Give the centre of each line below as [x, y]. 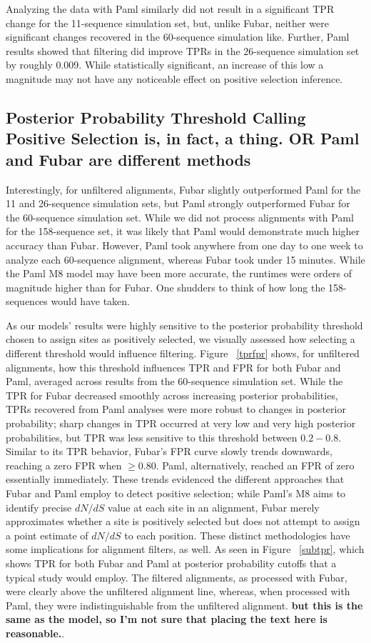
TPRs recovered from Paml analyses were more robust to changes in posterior [176, 409]
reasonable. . [35, 633]
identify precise [39, 507]
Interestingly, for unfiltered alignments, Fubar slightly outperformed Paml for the [183, 189]
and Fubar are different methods [128, 159]
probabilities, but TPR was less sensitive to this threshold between [152, 437]
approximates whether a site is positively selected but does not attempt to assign [183, 521]
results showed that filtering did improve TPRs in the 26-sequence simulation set [183, 50]
